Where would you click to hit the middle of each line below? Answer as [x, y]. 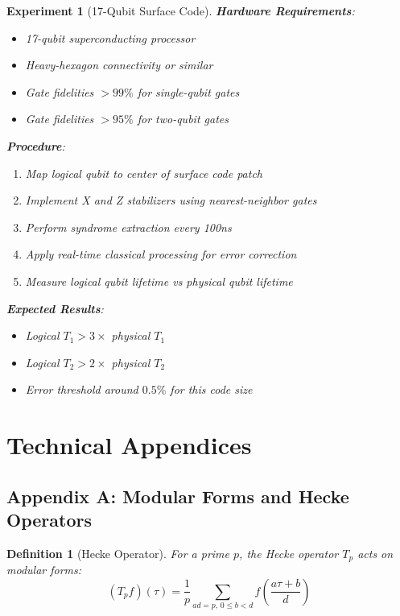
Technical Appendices [129, 445]
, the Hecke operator [289, 553]
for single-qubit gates [188, 91]
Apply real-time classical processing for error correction [161, 254]
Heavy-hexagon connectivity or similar [119, 65]
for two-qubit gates [183, 119]
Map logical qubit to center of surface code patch [144, 173]
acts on [375, 553]
